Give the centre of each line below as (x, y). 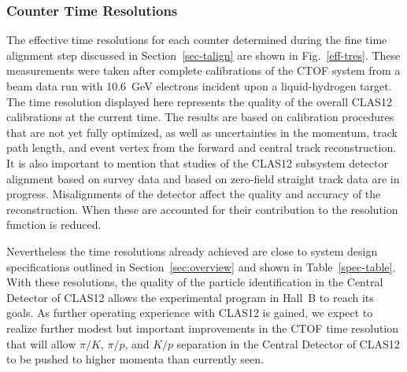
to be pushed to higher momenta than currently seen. (135, 359)
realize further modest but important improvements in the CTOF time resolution (203, 328)
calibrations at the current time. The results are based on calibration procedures (200, 117)
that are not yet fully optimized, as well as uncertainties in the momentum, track (202, 132)
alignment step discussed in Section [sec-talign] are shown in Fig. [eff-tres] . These (203, 55)
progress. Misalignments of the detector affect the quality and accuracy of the (194, 194)
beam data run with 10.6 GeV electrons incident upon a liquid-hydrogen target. (199, 86)
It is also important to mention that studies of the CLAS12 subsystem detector (197, 162)
